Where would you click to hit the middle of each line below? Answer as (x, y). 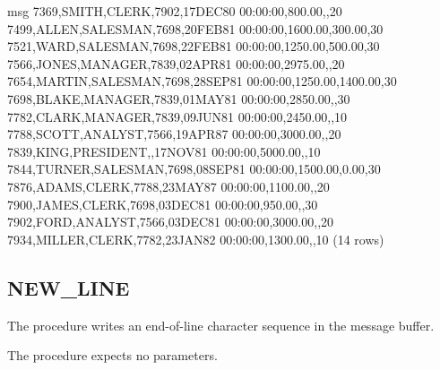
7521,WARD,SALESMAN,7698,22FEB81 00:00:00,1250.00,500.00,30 (194, 46)
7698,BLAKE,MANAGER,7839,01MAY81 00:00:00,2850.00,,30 (179, 98)
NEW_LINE (69, 287)
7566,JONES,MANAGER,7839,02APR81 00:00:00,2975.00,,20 (176, 63)
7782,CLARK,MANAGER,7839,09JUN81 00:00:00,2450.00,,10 (177, 116)
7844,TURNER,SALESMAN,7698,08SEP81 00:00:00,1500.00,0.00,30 (194, 169)
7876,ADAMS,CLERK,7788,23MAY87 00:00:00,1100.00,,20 (168, 186)
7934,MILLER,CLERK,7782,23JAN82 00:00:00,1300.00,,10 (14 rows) (196, 239)
